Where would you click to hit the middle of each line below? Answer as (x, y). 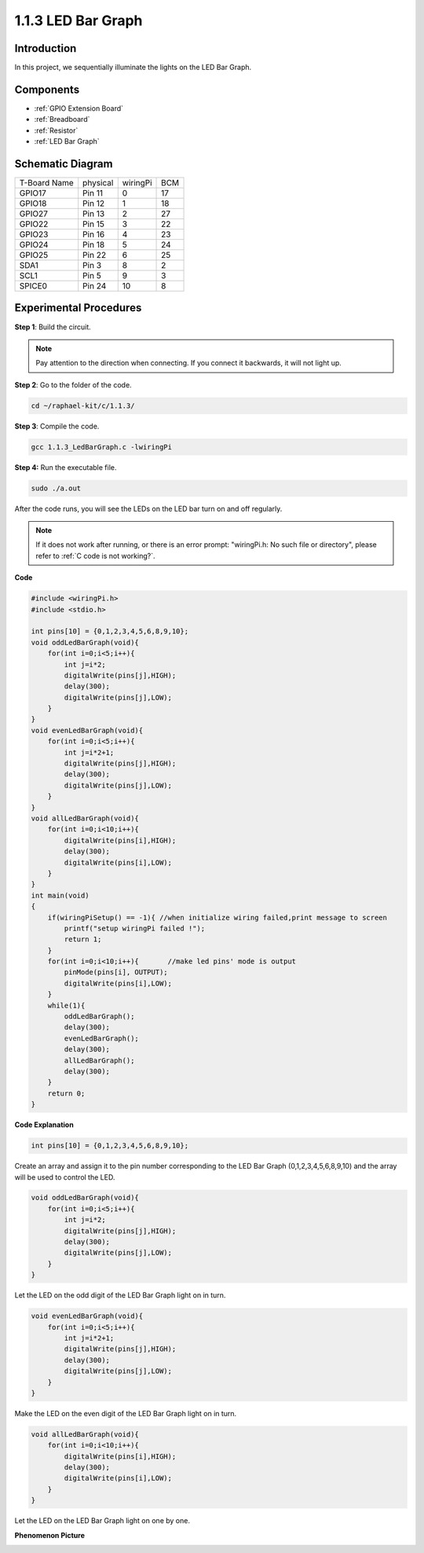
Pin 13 (94, 214)
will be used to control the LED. (65, 1177)
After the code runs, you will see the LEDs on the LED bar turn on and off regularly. (148, 508)
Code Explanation (44, 1125)
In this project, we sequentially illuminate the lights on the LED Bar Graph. (133, 68)
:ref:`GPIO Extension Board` (79, 108)
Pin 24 (95, 286)
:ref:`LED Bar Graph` (67, 141)
